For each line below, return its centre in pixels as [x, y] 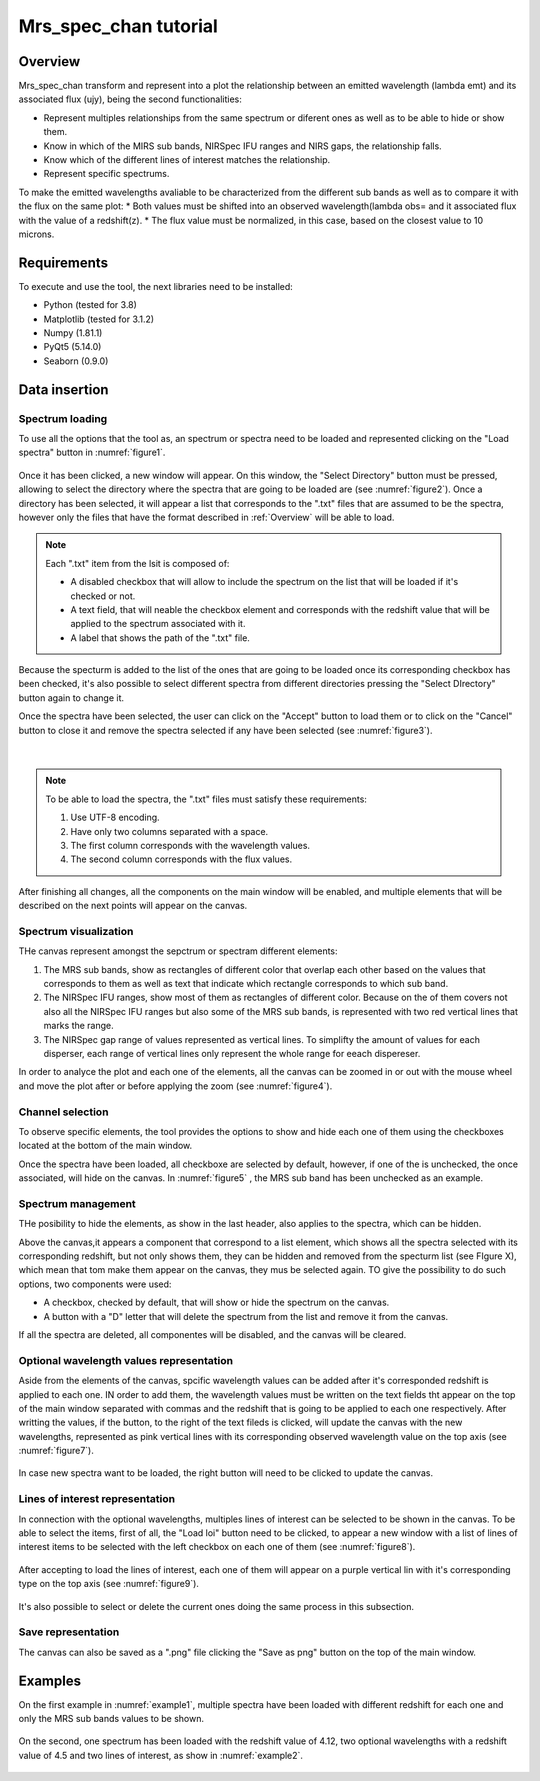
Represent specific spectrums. [106, 174]
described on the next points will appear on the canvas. [133, 906]
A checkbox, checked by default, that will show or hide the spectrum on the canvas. [216, 1302]
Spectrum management [77, 1203]
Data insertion [63, 389]
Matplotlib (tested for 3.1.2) [99, 319]
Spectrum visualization [76, 931]
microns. [36, 234]
